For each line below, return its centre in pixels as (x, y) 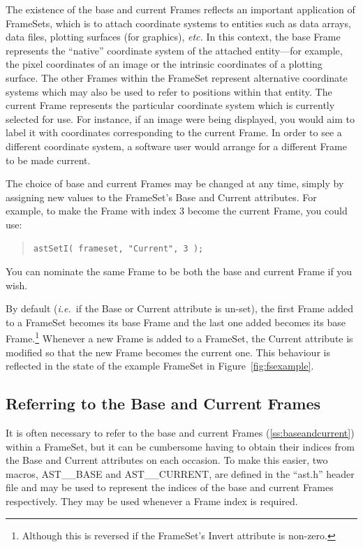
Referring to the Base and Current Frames (163, 403)
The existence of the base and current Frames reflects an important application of (180, 9)
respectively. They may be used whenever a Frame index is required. (152, 501)
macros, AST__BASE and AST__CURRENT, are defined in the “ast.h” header (180, 473)
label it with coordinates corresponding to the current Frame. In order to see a (174, 132)
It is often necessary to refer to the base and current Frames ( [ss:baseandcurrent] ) (180, 433)
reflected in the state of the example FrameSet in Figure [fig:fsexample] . (160, 366)
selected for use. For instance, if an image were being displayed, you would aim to (180, 118)
